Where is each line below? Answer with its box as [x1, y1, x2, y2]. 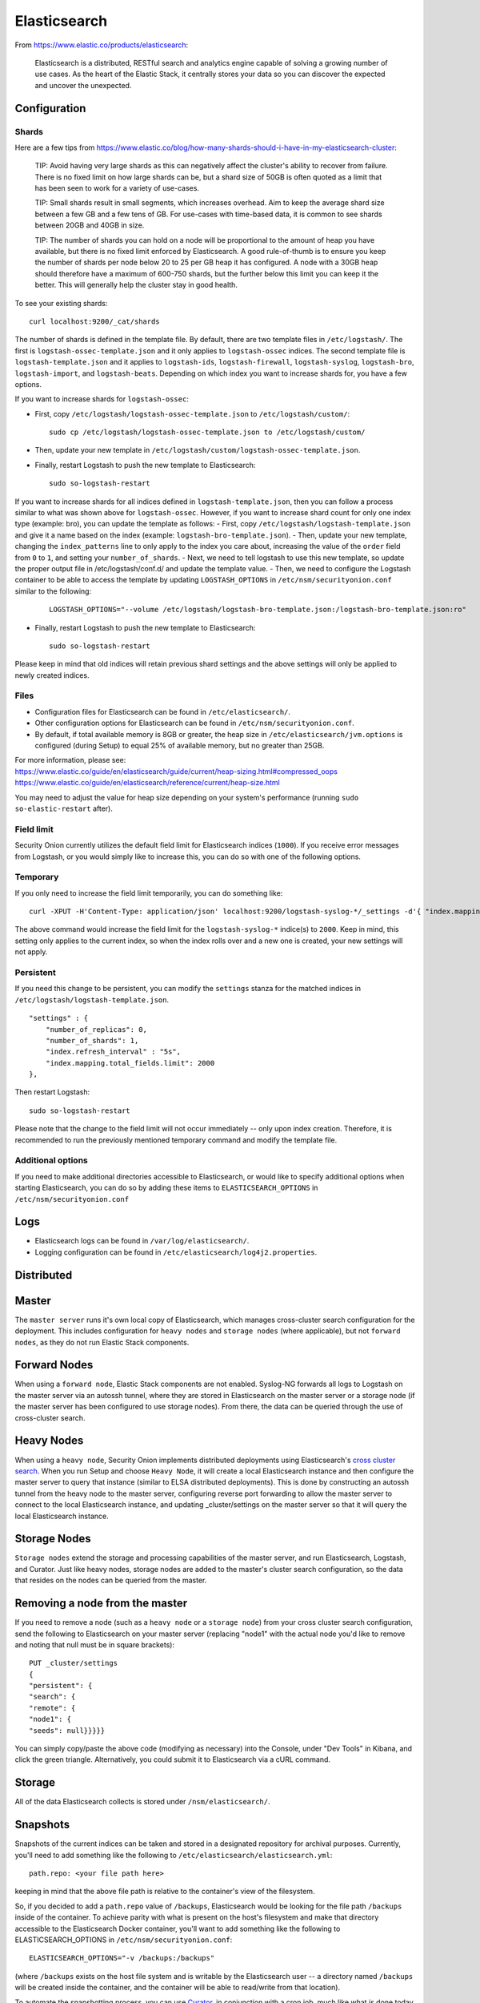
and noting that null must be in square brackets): [14, 1639, 175, 1650]
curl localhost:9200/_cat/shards [29, 316, 160, 326]
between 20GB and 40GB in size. [34, 220, 145, 230]
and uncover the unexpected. [34, 80, 132, 90]
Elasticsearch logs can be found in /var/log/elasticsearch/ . [34, 1236, 250, 1246]
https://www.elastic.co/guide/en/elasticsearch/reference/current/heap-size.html [14, 778, 280, 788]
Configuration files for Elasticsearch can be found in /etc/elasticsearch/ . [34, 707, 291, 716]
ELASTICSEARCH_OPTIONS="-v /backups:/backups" [29, 1953, 215, 1963]
